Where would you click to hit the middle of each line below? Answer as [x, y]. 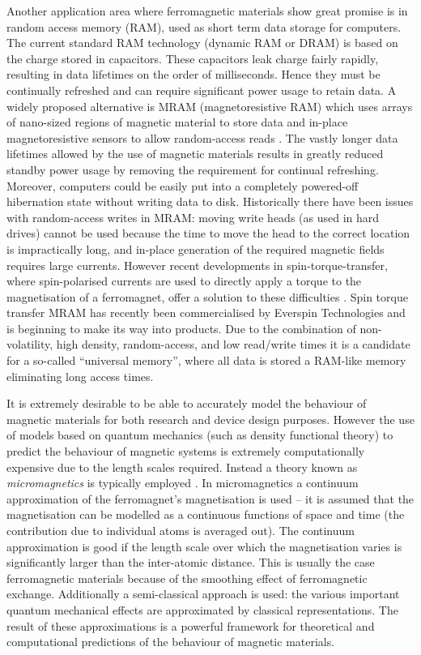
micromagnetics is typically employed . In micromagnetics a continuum [183, 483]
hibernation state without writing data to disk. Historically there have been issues [210, 201]
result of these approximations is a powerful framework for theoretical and [191, 625]
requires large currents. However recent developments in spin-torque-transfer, [197, 265]
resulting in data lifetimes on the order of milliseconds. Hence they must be [193, 74]
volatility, [30, 344]
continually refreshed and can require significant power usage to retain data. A [202, 90]
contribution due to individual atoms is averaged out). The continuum [181, 530]
